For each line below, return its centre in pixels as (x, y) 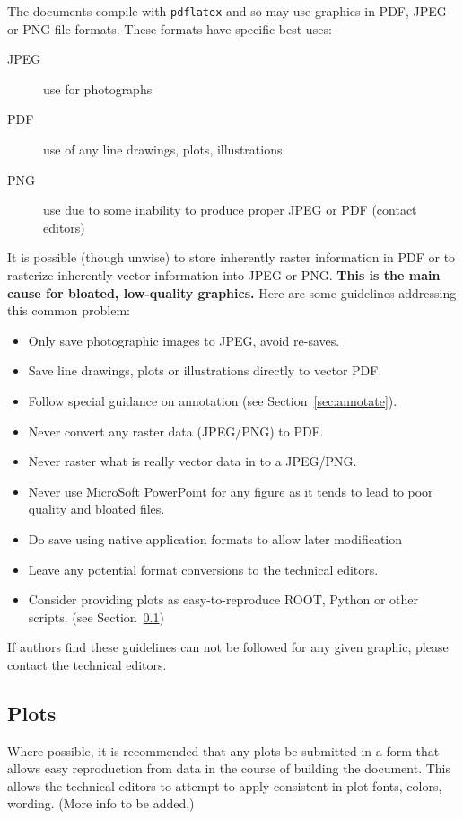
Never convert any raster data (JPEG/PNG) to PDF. (176, 431)
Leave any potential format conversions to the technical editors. (203, 569)
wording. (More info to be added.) (101, 803)
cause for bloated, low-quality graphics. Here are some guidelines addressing (232, 292)
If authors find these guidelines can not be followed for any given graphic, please (228, 647)
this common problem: (69, 310)
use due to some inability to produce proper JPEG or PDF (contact (230, 210)
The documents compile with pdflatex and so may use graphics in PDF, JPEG (227, 11)
